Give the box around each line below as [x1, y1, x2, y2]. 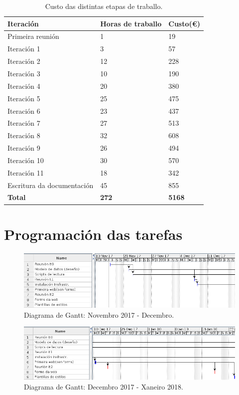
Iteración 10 [7, 155, 44, 165]
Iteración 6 [7, 105, 40, 116]
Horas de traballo [100, 18, 162, 28]
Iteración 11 [7, 167, 44, 178]
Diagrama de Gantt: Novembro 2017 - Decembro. [24, 309, 174, 320]
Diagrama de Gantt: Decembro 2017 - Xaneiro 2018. [24, 382, 183, 392]
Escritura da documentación [7, 180, 94, 190]
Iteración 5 [7, 93, 40, 103]
